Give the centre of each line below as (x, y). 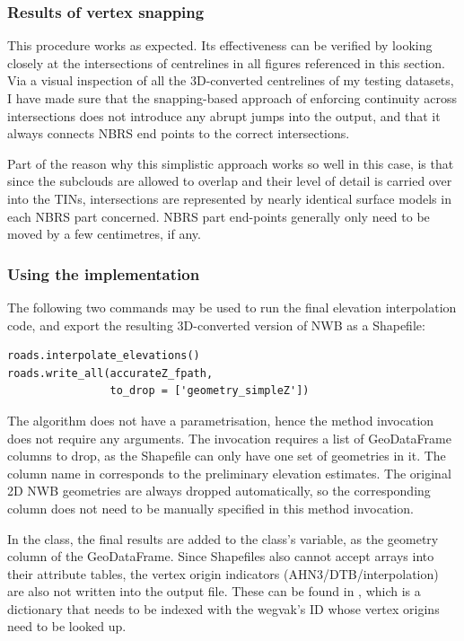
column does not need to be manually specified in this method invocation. (210, 508)
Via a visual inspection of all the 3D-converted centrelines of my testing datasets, (231, 80)
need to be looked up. (67, 626)
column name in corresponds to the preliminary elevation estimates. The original (229, 473)
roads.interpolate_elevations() (104, 356)
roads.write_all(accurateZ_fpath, (110, 373)
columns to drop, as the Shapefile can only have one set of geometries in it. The (227, 456)
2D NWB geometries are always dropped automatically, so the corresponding (219, 491)
